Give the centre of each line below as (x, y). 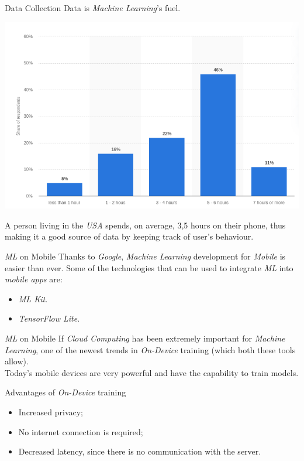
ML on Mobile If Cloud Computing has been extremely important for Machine (145, 338)
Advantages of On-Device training (65, 392)
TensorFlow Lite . (49, 318)
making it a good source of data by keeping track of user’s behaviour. (129, 236)
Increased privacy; (51, 412)
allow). (17, 361)
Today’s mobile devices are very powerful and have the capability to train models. (152, 372)
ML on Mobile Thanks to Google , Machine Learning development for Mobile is (145, 256)
